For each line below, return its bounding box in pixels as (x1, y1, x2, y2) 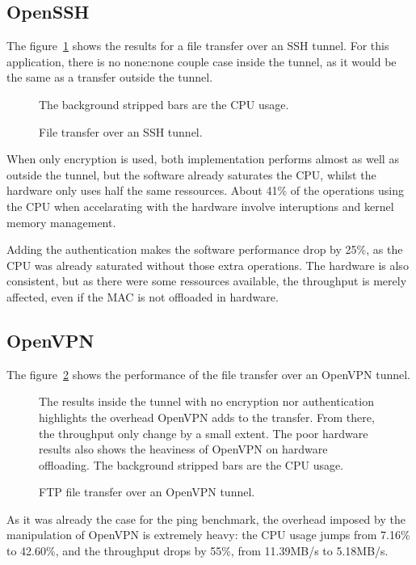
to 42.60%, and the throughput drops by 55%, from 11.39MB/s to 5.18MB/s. (6, 542, 389, 559)
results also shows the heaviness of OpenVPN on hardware (39, 441, 328, 457)
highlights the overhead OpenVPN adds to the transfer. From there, (39, 408, 375, 425)
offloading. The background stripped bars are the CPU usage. (39, 456, 344, 473)
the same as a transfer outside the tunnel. (6, 69, 213, 86)
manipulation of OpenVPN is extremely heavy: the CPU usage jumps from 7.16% (6, 526, 410, 543)
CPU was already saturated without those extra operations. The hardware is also (6, 256, 409, 273)
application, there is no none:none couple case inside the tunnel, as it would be (6, 53, 397, 70)
